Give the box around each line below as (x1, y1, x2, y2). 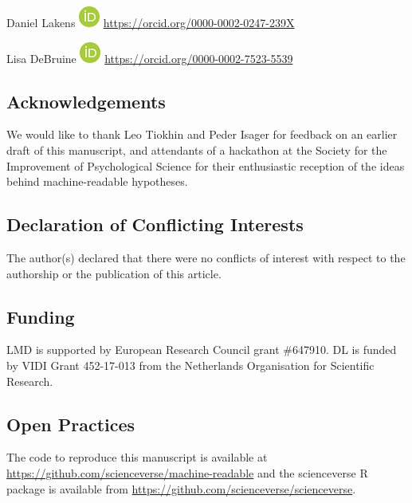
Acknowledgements (6, 88, 166, 113)
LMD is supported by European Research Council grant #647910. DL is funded (6, 341, 397, 358)
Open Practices (6, 411, 135, 436)
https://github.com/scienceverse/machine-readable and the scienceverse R (6, 464, 368, 481)
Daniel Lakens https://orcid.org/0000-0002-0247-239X (6, 14, 295, 30)
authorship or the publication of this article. (6, 265, 222, 281)
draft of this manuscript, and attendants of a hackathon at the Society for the (6, 141, 387, 158)
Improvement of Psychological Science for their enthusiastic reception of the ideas (6, 157, 405, 174)
